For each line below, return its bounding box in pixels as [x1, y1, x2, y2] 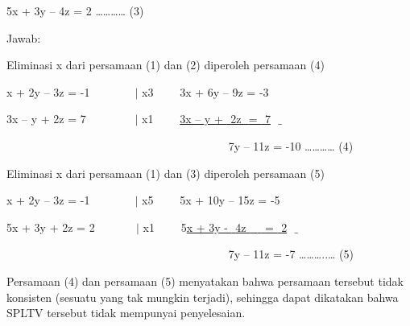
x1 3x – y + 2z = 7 [142, 110, 271, 127]
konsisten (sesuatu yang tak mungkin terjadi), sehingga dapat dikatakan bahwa [6, 288, 399, 305]
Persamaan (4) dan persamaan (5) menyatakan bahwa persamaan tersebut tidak [6, 272, 404, 289]
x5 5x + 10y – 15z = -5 [142, 192, 280, 208]
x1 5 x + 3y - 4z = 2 [143, 218, 288, 235]
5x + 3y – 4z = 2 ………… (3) [6, 2, 144, 19]
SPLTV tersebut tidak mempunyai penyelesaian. [6, 304, 246, 321]
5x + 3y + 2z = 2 [6, 218, 95, 235]
